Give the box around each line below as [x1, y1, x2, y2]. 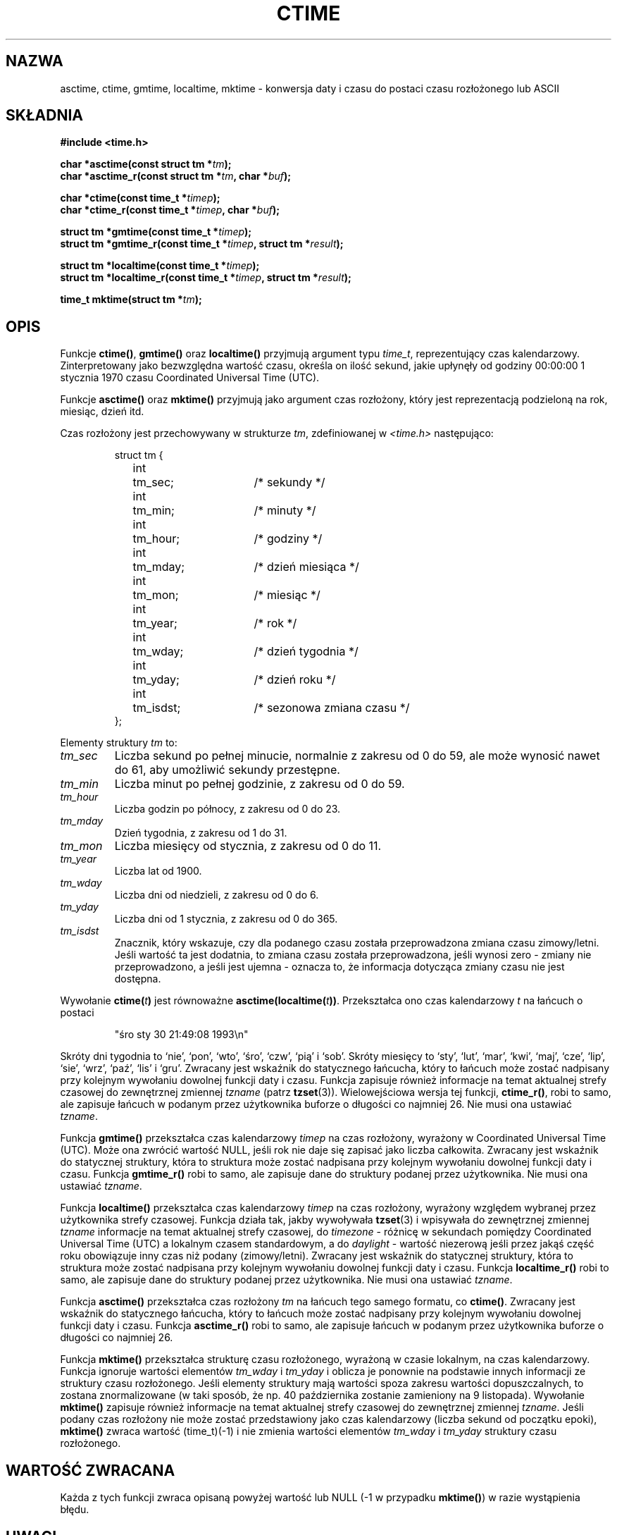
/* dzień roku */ [254, 672, 336, 687]
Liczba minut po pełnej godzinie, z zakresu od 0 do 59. [114, 777, 405, 791]
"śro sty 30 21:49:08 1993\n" [114, 1028, 249, 1041]
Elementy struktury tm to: [60, 736, 177, 749]
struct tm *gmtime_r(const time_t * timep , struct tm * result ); [60, 238, 344, 250]
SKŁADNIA [6, 106, 83, 125]
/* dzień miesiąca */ [254, 560, 359, 574]
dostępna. [114, 973, 161, 985]
